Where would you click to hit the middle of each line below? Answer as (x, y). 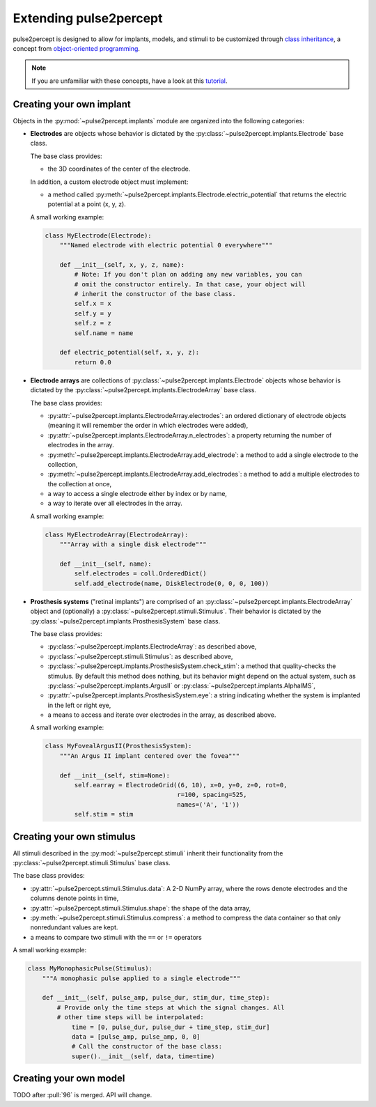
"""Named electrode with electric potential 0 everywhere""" (166, 245)
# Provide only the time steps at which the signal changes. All (171, 1007)
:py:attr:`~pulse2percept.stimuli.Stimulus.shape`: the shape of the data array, (140, 908)
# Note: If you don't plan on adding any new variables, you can (188, 274)
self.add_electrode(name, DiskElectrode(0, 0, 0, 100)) (172, 583)
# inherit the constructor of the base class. (155, 294)
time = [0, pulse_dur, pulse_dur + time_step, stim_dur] (171, 1027)
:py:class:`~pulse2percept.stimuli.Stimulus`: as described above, (140, 656)
